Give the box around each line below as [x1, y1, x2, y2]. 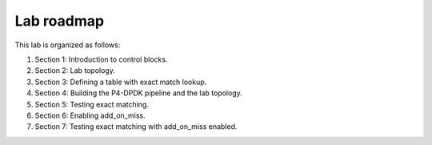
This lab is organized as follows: [14, 40, 121, 50]
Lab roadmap [14, 12, 104, 30]
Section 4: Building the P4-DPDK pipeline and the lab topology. [34, 88, 243, 98]
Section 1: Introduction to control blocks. [34, 54, 168, 64]
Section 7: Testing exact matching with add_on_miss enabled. [34, 122, 238, 131]
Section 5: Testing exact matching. [34, 99, 150, 109]
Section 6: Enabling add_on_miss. [34, 111, 146, 120]
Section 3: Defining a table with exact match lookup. [34, 77, 207, 87]
